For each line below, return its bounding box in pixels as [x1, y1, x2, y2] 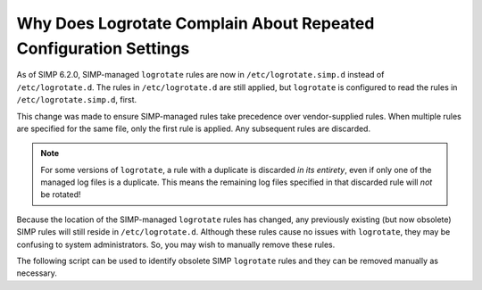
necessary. [16, 268, 58, 278]
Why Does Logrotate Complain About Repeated [16, 13, 375, 33]
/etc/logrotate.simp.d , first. [16, 95, 137, 105]
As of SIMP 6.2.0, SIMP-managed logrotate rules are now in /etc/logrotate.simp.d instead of [16, 70, 385, 80]
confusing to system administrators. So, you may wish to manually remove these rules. [16, 239, 336, 250]
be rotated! [40, 189, 81, 200]
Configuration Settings [16, 38, 190, 58]
